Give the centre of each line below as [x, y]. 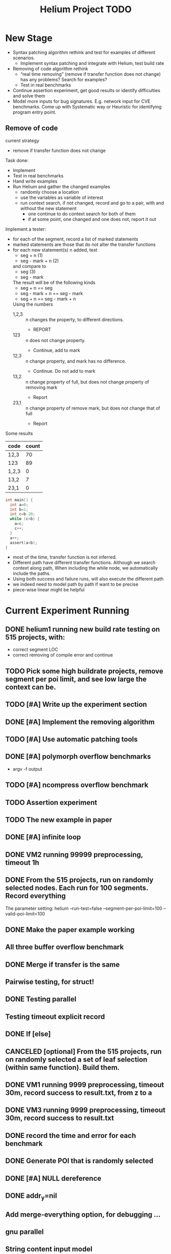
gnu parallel [25, 1232]
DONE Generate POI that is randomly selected [79, 1161]
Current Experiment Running [67, 610]
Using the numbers [33, 304]
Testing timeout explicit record [55, 1016]
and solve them [29, 96]
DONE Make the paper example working [70, 930]
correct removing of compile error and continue [63, 655]
